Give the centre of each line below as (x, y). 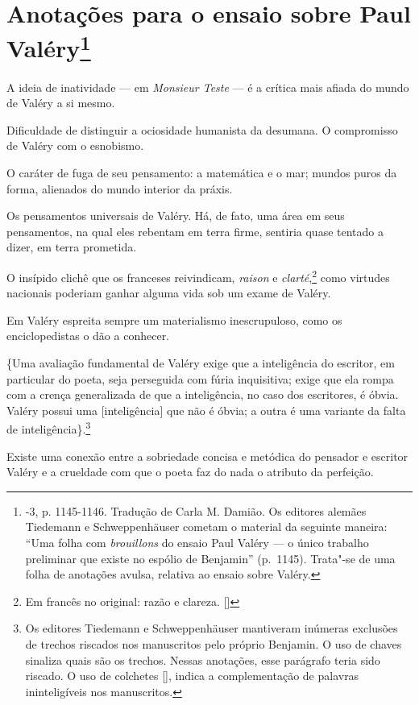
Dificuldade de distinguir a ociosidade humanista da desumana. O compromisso (202, 129)
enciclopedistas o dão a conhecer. (88, 336)
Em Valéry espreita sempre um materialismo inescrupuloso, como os (174, 319)
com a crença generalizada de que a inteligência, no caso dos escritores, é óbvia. (203, 394)
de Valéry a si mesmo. (61, 103)
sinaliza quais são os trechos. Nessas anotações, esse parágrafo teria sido (203, 659)
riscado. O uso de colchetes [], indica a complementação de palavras (192, 676)
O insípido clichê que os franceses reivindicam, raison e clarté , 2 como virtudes (198, 276)
